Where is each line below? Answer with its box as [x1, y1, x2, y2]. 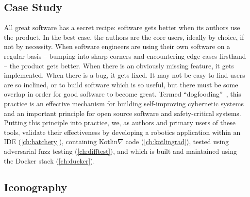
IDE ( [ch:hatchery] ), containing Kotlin [4, 136, 118, 147]
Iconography [4, 179, 67, 194]
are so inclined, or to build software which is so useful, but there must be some [4, 79, 238, 89]
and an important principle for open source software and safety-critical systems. [4, 108, 241, 118]
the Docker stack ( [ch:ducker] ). [4, 155, 95, 165]
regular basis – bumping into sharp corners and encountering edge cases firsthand [4, 50, 246, 61]
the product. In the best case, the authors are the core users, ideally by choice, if [4, 32, 244, 42]
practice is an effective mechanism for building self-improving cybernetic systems [4, 98, 244, 108]
